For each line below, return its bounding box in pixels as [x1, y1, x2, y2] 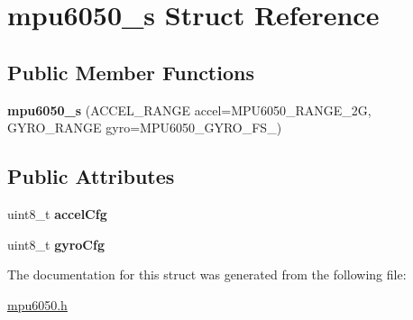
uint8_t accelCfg [7, 204, 107, 223]
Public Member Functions [7, 58, 254, 86]
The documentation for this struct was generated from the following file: [7, 265, 407, 284]
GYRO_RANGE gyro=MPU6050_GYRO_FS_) [7, 118, 282, 137]
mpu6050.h [7, 295, 68, 314]
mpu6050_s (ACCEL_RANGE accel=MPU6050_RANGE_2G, [7, 100, 372, 119]
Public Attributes [7, 162, 175, 190]
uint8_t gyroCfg [7, 234, 105, 253]
